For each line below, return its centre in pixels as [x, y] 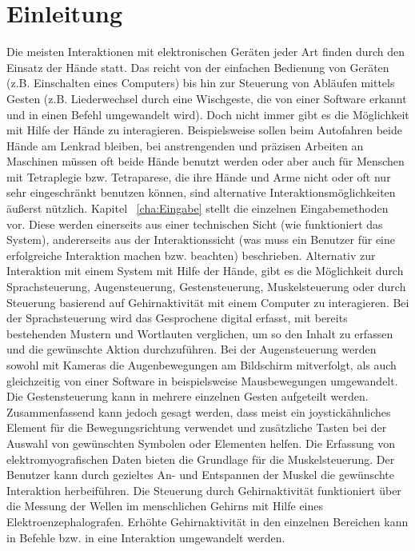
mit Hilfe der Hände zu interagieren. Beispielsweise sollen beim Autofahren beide [204, 130]
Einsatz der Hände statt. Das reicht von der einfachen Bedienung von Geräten [198, 67]
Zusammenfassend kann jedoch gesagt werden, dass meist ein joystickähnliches [199, 411]
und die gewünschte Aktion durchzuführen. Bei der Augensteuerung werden [192, 349]
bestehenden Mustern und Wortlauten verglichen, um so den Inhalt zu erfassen [200, 333]
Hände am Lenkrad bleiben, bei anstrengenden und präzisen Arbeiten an [185, 145]
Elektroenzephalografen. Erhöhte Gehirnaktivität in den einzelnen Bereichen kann [207, 521]
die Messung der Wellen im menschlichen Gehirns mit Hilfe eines [165, 506]
